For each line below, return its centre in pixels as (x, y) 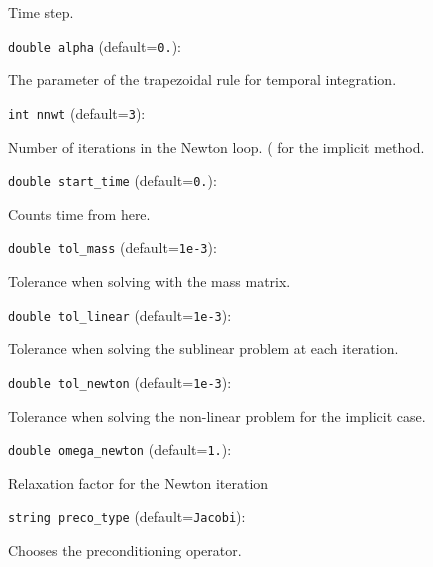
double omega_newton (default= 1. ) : (120, 449)
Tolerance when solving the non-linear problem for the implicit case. (217, 415)
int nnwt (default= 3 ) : (77, 112)
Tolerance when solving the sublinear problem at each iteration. (203, 348)
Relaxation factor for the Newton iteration (138, 482)
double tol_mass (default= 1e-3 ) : (112, 247)
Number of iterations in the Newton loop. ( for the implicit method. (216, 146)
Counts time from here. (79, 213)
